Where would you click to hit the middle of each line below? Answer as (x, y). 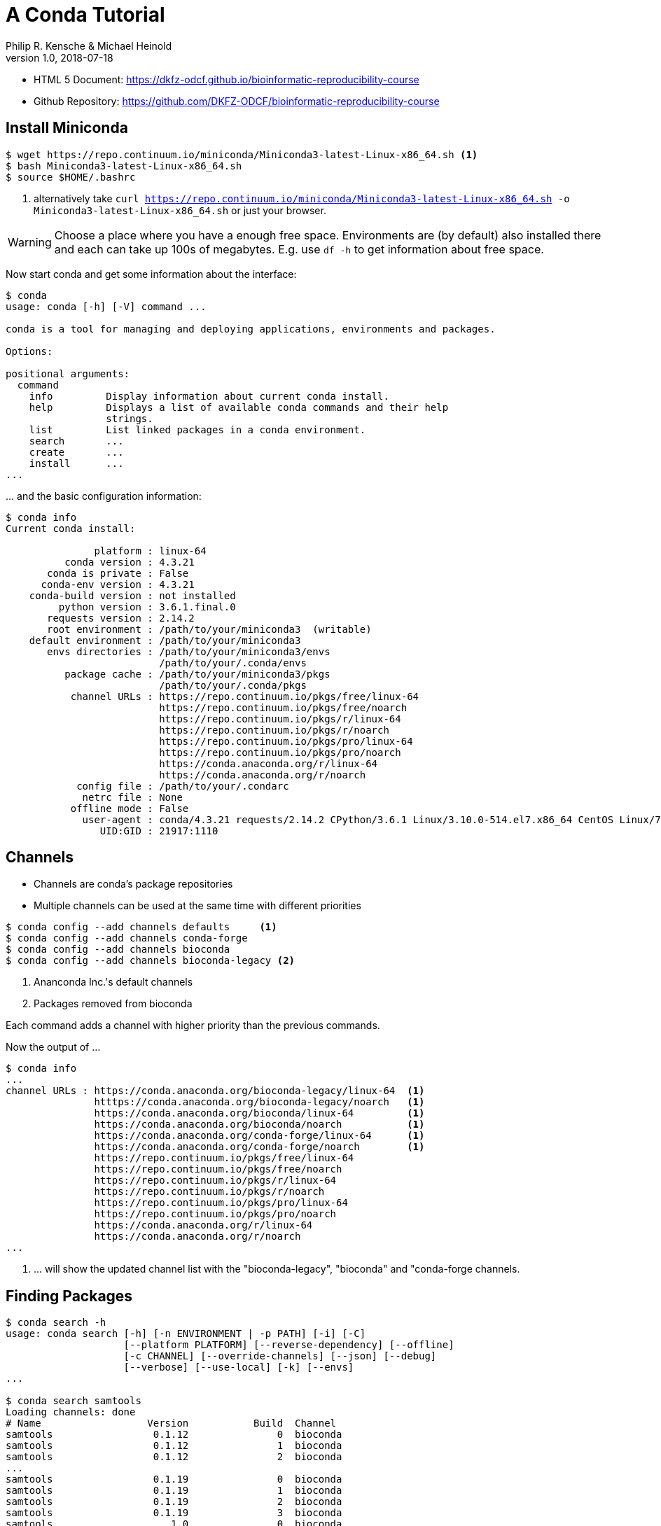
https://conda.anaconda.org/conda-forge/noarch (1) (259, 1147)
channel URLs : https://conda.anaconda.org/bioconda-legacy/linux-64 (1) (215, 1091)
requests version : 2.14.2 (121, 618)
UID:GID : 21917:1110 (159, 831)
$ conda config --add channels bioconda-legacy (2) (151, 961)
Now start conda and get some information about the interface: (151, 274)
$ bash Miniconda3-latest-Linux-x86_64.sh (124, 166)
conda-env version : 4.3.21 (118, 584)
